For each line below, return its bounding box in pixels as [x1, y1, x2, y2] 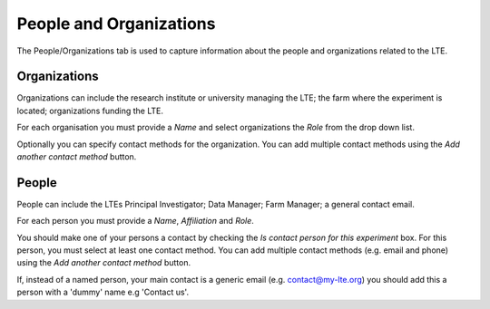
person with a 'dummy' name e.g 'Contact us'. [16, 286, 190, 298]
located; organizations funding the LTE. [16, 105, 163, 116]
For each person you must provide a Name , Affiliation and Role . [16, 216, 254, 227]
